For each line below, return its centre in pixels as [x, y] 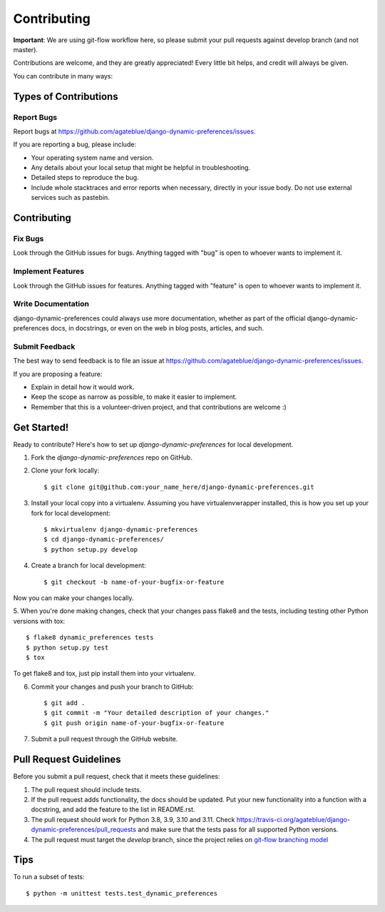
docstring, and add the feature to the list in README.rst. [113, 809]
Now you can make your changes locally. [73, 598]
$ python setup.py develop [91, 549]
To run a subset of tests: [49, 877]
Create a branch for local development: [88, 566]
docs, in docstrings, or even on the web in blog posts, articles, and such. [157, 328]
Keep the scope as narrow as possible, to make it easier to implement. [134, 397]
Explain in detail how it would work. [83, 387]
